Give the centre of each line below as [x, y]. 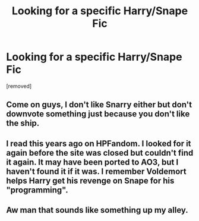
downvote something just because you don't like [98, 114]
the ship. [23, 123]
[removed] [19, 86]
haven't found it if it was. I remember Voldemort [96, 171]
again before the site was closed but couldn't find [100, 153]
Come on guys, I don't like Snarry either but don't [99, 105]
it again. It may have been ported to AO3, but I [92, 162]
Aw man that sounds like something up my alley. [97, 210]
